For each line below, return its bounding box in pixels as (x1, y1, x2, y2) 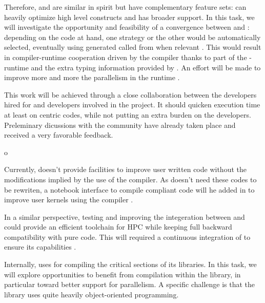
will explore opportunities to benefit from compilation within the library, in (4, 269, 241, 279)
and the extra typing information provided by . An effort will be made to (31, 62, 261, 72)
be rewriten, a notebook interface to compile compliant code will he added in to (4, 184, 255, 195)
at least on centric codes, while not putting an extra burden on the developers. (4, 109, 251, 120)
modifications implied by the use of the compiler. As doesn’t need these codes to (4, 174, 257, 184)
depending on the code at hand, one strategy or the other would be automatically (4, 31, 261, 42)
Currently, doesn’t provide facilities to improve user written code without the (4, 164, 247, 175)
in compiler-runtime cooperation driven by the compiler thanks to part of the (4, 51, 247, 62)
